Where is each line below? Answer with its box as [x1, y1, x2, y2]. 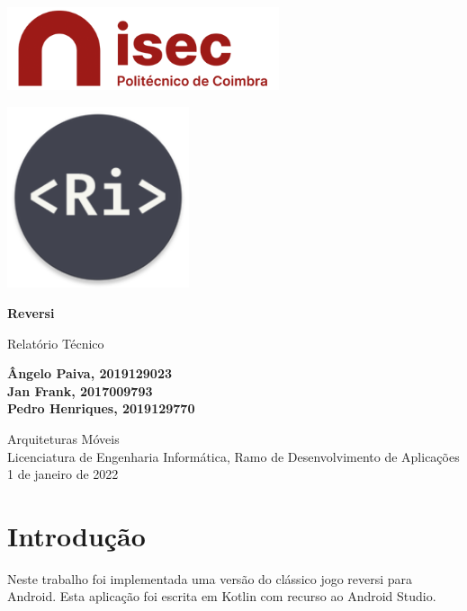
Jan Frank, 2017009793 [7, 381, 153, 400]
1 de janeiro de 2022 [7, 465, 119, 483]
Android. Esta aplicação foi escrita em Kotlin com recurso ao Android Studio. [7, 587, 436, 606]
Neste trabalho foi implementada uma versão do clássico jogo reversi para [7, 569, 413, 588]
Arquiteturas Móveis [7, 429, 120, 447]
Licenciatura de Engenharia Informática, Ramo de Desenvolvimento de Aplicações [7, 447, 460, 465]
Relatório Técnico [7, 333, 104, 352]
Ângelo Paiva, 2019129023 [7, 364, 173, 383]
